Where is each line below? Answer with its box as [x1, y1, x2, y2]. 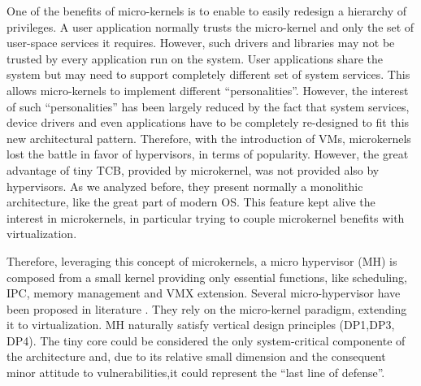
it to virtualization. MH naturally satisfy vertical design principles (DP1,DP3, [7, 316, 395, 333]
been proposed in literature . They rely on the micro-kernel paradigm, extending [7, 300, 407, 317]
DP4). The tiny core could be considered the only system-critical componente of [7, 332, 406, 349]
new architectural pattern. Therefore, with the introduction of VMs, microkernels [7, 129, 411, 146]
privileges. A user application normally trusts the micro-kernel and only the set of [7, 18, 414, 35]
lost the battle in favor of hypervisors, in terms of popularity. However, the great [7, 145, 409, 163]
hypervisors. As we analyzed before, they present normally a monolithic [7, 177, 363, 194]
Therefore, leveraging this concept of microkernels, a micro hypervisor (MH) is [7, 252, 397, 269]
